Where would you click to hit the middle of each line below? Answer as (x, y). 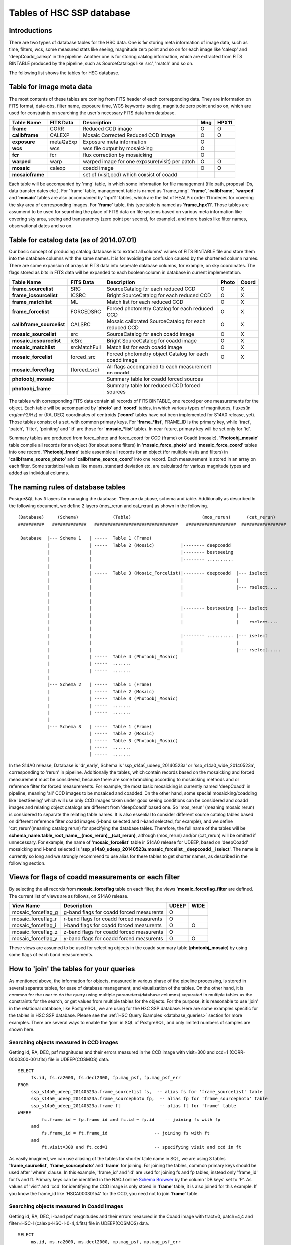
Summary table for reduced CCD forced (153, 385)
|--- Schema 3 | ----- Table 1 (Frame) (99, 726)
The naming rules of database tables (67, 487)
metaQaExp (64, 142)
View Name (26, 905)
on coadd (118, 373)
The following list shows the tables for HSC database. (64, 73)
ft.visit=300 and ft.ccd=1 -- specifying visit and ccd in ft (142, 1147)
